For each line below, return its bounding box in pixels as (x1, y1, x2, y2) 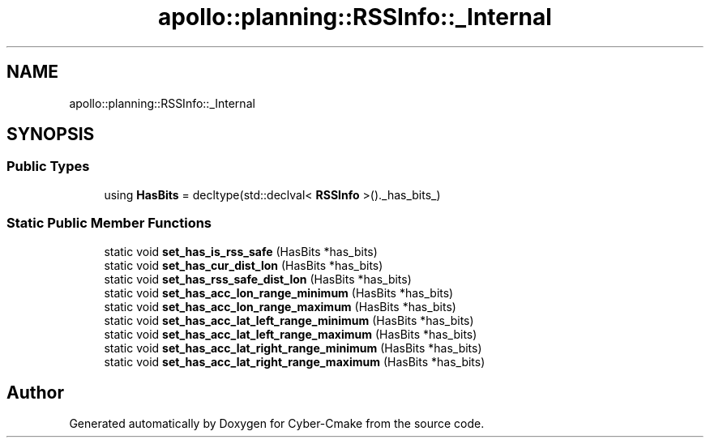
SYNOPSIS (6, 124, 95, 145)
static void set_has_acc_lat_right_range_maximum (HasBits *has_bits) (104, 354, 485, 369)
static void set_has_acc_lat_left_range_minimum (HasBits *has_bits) (104, 313, 474, 327)
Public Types (6, 158, 90, 175)
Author (6, 382, 64, 403)
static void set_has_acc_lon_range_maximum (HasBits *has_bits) (104, 299, 456, 314)
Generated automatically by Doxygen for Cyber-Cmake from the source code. (69, 416, 485, 431)
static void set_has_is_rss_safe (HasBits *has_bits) (104, 244, 378, 258)
